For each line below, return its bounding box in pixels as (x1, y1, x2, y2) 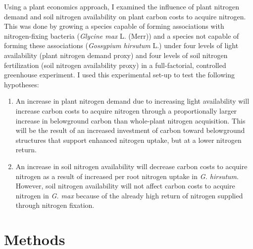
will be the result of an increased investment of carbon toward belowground (15, 125, 245, 135)
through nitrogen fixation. (15, 200, 95, 210)
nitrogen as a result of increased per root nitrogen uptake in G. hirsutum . (15, 171, 239, 181)
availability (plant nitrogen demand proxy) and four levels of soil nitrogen (4, 50, 228, 60)
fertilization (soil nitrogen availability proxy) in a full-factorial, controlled (4, 60, 226, 70)
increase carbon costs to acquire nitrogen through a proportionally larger (15, 105, 237, 116)
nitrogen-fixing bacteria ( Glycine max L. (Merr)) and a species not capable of (4, 30, 239, 41)
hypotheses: (4, 79, 39, 89)
